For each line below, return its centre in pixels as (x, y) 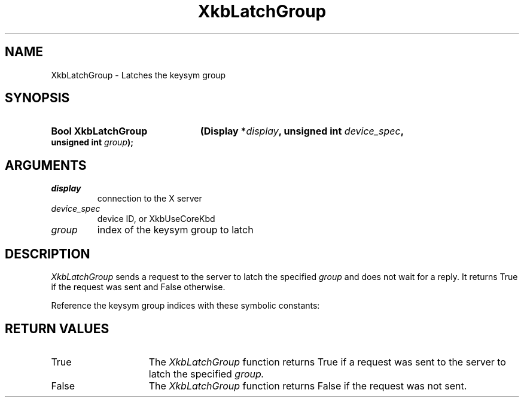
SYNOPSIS (37, 98)
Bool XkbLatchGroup (99, 131)
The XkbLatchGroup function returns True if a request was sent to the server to (327, 362)
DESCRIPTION (48, 254)
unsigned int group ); (92, 142)
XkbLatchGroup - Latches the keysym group (138, 75)
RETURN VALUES (57, 328)
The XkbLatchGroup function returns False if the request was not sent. (308, 386)
